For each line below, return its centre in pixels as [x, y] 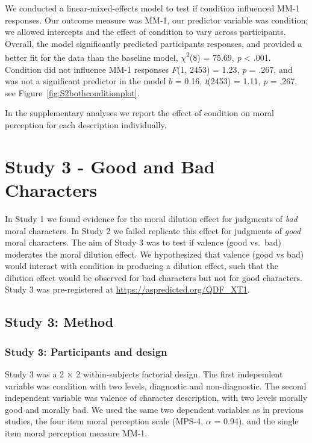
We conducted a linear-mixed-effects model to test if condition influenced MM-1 [152, 8]
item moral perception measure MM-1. [76, 433]
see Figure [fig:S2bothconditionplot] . [72, 92]
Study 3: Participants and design [86, 351]
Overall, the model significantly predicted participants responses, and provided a [154, 43]
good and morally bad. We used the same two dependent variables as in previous [154, 409]
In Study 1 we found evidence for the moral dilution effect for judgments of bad [151, 218]
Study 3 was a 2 [35, 374]
